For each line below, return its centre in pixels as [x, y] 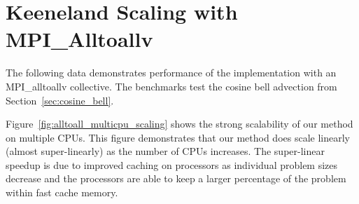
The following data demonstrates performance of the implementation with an [171, 73]
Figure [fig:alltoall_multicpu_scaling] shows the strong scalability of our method [179, 124]
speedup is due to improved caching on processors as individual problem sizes [172, 164]
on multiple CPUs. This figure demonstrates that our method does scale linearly [178, 137]
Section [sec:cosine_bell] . [60, 100]
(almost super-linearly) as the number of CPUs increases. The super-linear [165, 151]
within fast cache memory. [62, 192]
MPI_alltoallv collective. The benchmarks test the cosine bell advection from [171, 86]
